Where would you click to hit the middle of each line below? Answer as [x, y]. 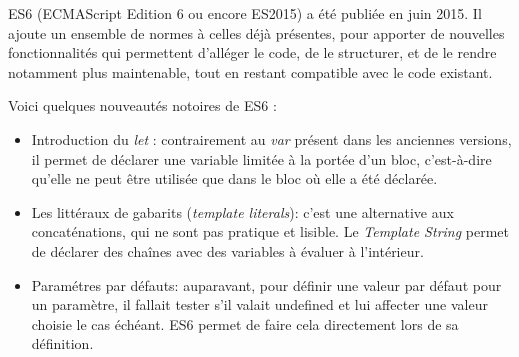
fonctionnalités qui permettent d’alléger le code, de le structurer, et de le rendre [252, 52]
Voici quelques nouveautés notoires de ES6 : [142, 105]
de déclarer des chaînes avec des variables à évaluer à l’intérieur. [227, 250]
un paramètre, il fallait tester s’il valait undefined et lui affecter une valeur [259, 304]
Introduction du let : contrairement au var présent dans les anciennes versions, [271, 138]
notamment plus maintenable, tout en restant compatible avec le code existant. [250, 71]
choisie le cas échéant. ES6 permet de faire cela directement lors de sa [245, 323]
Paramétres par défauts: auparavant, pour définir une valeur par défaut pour [266, 284]
